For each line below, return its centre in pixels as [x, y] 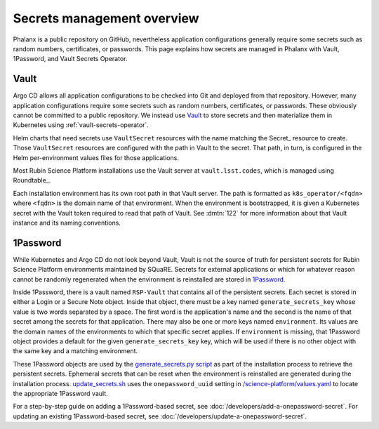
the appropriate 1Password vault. [60, 393]
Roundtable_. [32, 180]
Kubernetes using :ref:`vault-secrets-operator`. [81, 125]
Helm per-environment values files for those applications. [96, 157]
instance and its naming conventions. [67, 223]
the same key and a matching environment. [75, 351]
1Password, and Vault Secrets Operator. [70, 59]
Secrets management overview [106, 18]
